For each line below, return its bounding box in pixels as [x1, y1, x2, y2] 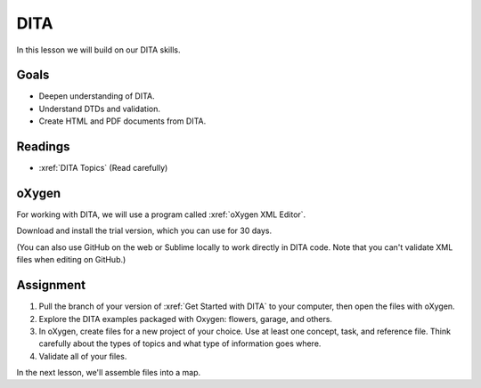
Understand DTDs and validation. [38, 103, 160, 114]
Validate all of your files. [38, 351, 127, 361]
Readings [16, 139, 70, 155]
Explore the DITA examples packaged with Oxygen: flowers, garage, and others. [38, 313, 333, 324]
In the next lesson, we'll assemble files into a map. [16, 368, 201, 378]
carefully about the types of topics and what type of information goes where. [38, 338, 322, 349]
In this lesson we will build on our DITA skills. [16, 44, 181, 55]
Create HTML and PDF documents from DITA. [38, 116, 207, 126]
